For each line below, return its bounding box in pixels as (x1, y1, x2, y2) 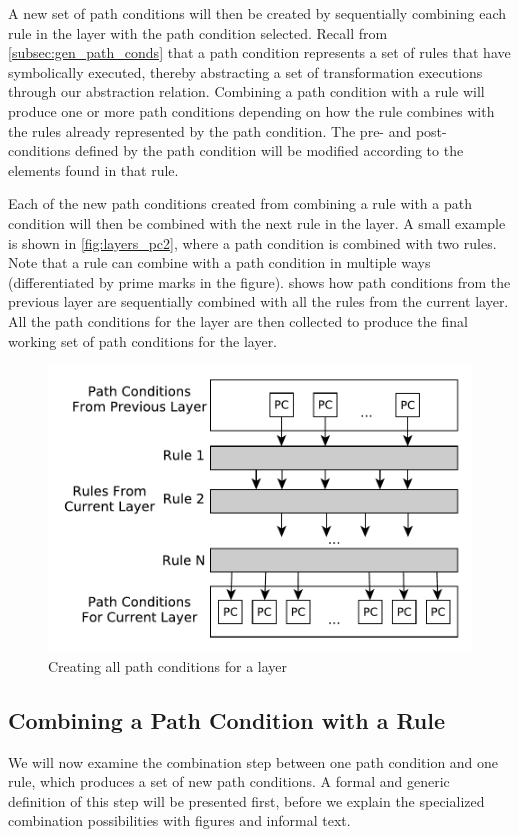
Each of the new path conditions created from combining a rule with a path (8, 193, 472, 214)
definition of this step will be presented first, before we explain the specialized (8, 790, 485, 811)
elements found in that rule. (8, 159, 179, 180)
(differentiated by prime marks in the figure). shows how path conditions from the (8, 271, 511, 292)
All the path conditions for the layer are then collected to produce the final (8, 310, 468, 331)
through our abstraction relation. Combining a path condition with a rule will (8, 81, 485, 102)
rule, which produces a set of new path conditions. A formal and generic (8, 771, 450, 792)
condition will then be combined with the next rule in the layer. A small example (8, 212, 506, 233)
